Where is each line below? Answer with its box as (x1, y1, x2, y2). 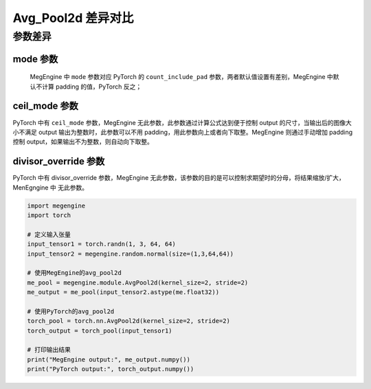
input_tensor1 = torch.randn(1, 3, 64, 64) (27, 241, 177, 248)
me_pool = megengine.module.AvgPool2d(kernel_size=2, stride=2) (27, 278, 249, 287)
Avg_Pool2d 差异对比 (12, 10, 134, 25)
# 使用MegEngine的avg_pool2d (27, 269, 122, 277)
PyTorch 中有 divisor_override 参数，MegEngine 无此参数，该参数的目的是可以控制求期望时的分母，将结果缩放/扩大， (12, 174, 345, 182)
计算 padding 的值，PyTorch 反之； (41, 82, 142, 91)
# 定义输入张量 (27, 230, 71, 238)
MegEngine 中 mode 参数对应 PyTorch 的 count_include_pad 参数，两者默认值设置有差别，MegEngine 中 (30, 73, 333, 81)
